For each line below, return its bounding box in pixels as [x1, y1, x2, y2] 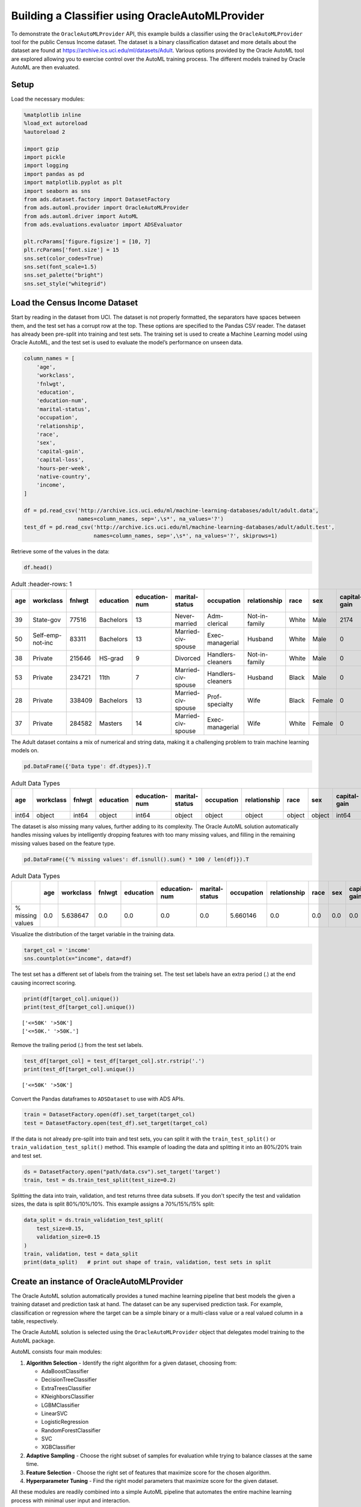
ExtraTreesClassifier [41, 1384, 91, 1392]
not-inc [32, 639, 54, 647]
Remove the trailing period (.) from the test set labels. [11, 1041, 144, 1048]
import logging [23, 162, 69, 169]
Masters [99, 719, 123, 728]
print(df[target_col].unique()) [23, 995, 120, 1002]
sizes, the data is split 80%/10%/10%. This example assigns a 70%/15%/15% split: [11, 1200, 215, 1208]
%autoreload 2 [23, 128, 66, 135]
